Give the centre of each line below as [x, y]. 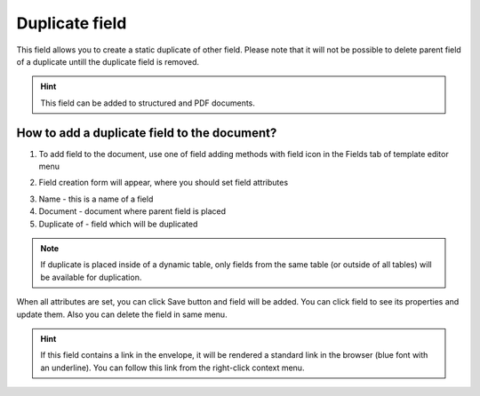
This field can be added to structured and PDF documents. [148, 103]
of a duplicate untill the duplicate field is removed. [108, 61]
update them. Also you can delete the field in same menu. [122, 314]
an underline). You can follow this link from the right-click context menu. [172, 368]
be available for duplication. [91, 277]
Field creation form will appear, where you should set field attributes [164, 183]
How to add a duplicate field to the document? [147, 133]
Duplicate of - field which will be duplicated [118, 224]
